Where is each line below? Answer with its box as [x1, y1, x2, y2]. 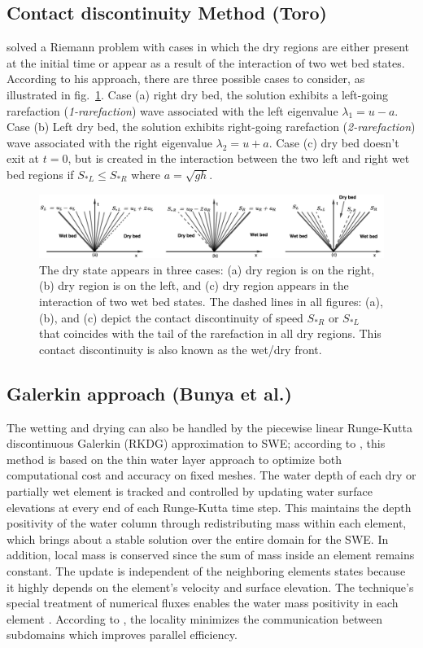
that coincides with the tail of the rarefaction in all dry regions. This [39, 325, 382, 342]
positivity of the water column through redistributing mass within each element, [7, 514, 407, 532]
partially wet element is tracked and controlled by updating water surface [7, 482, 373, 499]
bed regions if [7, 165, 74, 182]
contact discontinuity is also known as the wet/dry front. [39, 340, 322, 357]
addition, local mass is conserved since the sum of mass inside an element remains [7, 546, 415, 563]
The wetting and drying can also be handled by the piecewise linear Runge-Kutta [7, 418, 412, 436]
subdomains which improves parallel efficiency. [7, 626, 238, 643]
